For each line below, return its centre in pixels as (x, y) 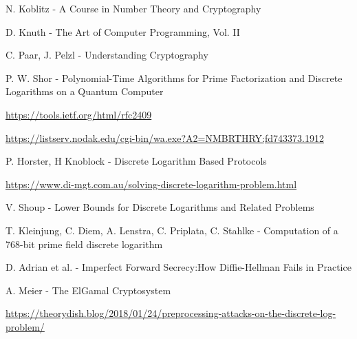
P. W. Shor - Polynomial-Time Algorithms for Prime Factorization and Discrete (174, 78)
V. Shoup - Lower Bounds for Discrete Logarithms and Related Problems (160, 207)
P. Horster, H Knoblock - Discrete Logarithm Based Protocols (136, 161)
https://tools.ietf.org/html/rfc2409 (79, 114)
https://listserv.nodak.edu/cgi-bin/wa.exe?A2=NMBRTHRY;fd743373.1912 (165, 137)
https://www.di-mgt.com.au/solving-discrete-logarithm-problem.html (151, 184)
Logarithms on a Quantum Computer (85, 91)
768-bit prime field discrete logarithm (84, 244)
